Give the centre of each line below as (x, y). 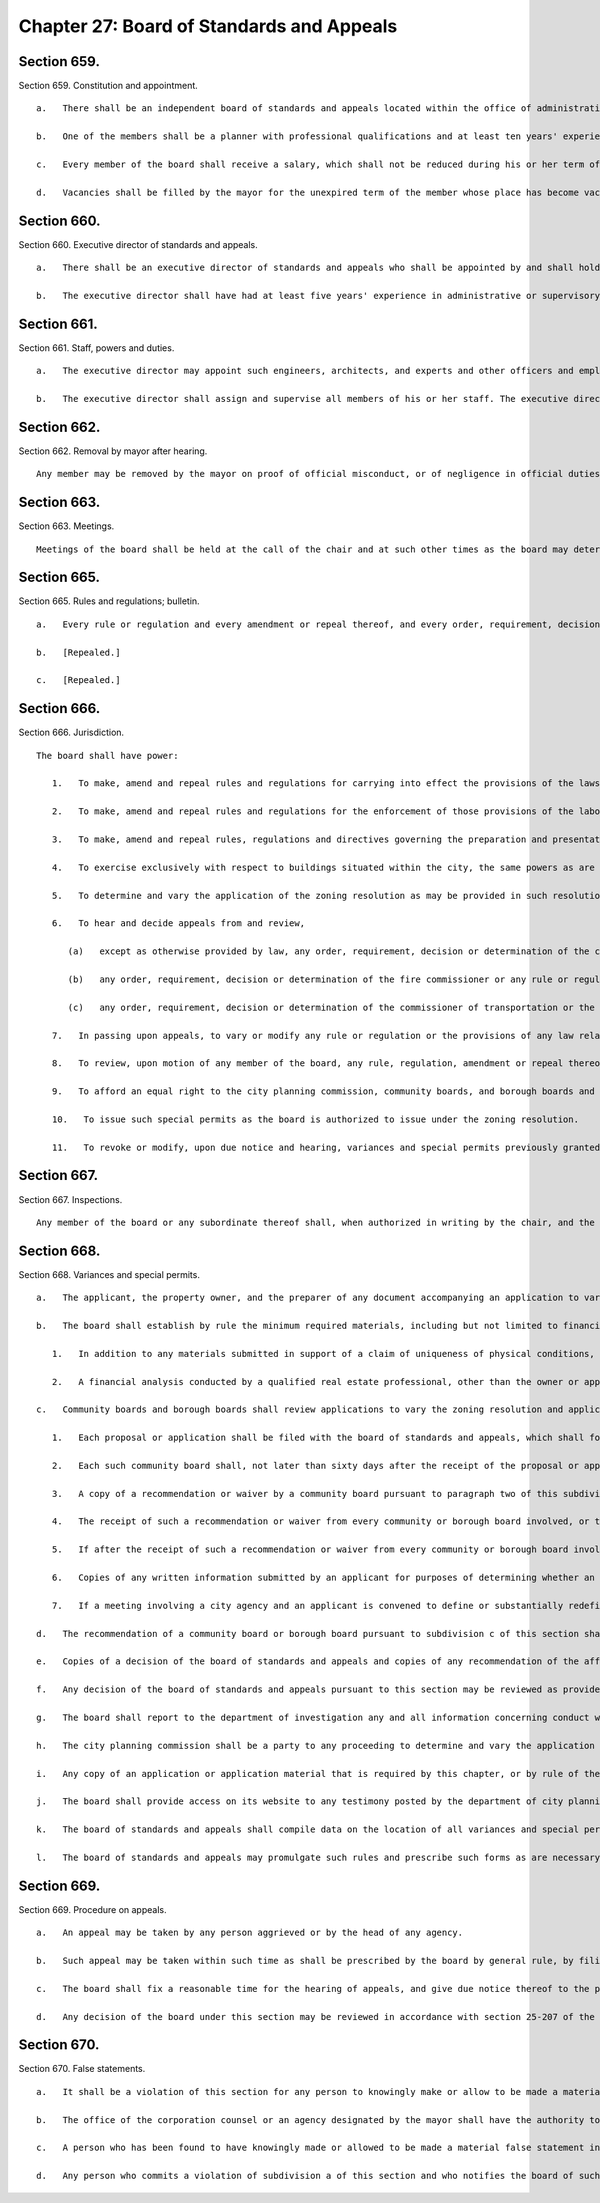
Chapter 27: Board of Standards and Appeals (208, 26)
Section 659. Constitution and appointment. (108, 86)
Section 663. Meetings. (66, 526)
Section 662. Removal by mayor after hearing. (113, 451)
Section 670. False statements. (82, 2069)
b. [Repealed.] (78, 652)
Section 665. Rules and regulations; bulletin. (109, 601)
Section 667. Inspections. (70, 1199)
